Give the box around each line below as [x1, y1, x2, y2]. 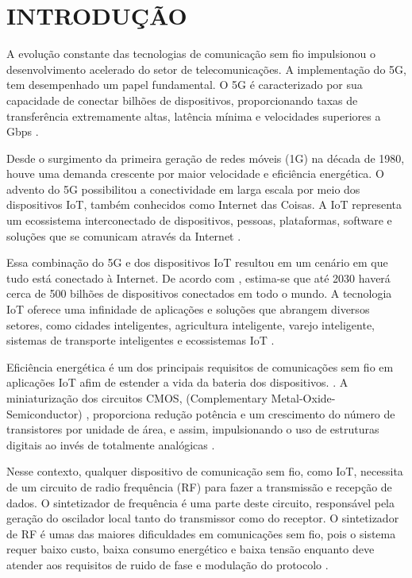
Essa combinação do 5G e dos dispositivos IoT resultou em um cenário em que [6, 254, 388, 271]
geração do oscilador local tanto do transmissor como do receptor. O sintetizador [6, 510, 399, 526]
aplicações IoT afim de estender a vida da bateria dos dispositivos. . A [6, 374, 348, 391]
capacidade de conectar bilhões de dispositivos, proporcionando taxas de [6, 91, 358, 108]
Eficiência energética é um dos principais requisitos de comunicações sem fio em [6, 358, 394, 375]
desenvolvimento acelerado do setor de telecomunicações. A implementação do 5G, [6, 60, 406, 77]
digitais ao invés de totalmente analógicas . [6, 436, 215, 453]
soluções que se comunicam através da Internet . [6, 227, 241, 244]
